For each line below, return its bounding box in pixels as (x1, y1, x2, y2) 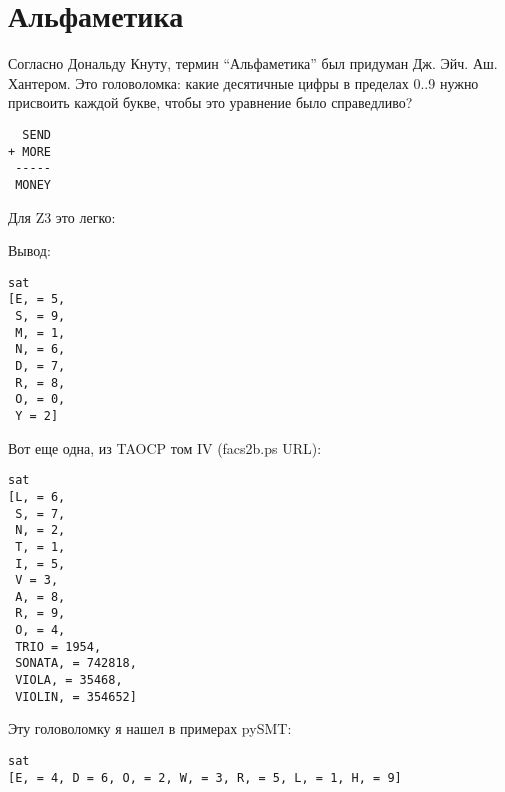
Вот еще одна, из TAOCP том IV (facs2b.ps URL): (8, 437, 322, 458)
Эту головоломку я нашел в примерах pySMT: (8, 718, 292, 739)
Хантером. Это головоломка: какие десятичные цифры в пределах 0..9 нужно (8, 72, 479, 93)
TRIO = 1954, (15, 639, 102, 654)
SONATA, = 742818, (15, 656, 137, 671)
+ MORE (8, 144, 51, 159)
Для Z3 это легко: (8, 206, 116, 227)
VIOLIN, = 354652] (15, 689, 137, 704)
